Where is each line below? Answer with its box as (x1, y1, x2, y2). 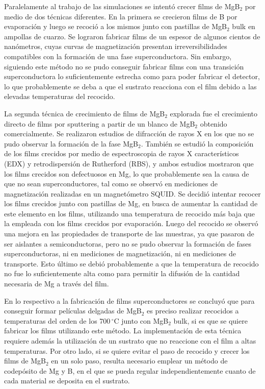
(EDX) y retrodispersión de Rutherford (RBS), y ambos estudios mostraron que (4, 158, 254, 168)
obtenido (200, 118, 227, 129)
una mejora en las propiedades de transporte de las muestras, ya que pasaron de (4, 228, 254, 239)
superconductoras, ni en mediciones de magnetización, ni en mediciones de (4, 248, 236, 259)
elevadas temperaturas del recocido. (4, 91, 115, 102)
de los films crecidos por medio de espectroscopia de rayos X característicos (4, 148, 239, 159)
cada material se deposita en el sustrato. (4, 375, 130, 386)
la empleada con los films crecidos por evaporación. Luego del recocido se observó (4, 218, 258, 229)
